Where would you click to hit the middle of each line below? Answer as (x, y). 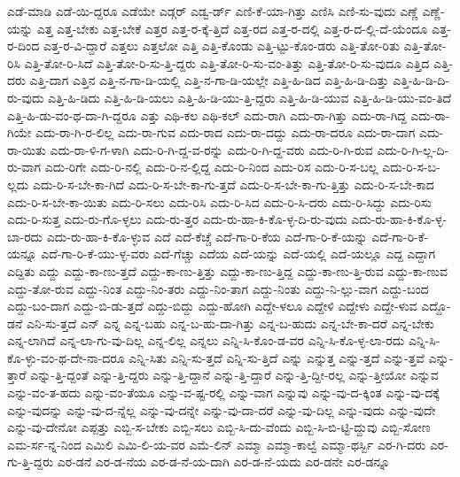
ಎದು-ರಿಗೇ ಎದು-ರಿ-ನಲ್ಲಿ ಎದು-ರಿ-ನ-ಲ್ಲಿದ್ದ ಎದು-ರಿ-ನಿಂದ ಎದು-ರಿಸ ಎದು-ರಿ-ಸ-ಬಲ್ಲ (211, 167)
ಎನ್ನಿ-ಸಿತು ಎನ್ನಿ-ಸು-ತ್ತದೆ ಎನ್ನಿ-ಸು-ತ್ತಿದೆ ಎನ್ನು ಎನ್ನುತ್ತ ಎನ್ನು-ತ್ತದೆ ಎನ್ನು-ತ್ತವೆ (277, 357)
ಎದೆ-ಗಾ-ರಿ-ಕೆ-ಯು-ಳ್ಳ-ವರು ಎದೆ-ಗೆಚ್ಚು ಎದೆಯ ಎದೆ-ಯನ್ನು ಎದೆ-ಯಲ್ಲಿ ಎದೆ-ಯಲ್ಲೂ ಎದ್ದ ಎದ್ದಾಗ (238, 254)
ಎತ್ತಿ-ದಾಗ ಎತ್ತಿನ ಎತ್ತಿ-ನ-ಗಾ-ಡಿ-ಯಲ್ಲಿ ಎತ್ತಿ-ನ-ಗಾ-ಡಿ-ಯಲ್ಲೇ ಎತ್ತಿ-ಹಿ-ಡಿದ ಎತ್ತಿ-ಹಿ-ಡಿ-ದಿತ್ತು (209, 80)
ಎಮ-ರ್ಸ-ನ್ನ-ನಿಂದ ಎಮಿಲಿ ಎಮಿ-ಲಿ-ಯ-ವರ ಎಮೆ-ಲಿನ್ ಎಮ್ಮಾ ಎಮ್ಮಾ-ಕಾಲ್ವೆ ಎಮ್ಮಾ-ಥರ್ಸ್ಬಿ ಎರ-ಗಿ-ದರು (217, 444)
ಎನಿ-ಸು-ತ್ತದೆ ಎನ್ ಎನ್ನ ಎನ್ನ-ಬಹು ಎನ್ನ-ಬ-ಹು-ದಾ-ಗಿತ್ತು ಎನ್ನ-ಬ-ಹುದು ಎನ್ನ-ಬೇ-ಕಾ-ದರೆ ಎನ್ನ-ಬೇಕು (230, 323)
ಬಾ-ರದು (25, 236)
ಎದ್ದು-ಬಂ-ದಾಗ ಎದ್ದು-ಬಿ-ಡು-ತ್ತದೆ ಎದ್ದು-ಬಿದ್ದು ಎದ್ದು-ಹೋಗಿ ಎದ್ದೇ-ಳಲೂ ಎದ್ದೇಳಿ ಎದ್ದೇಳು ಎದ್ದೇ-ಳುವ (212, 306)
